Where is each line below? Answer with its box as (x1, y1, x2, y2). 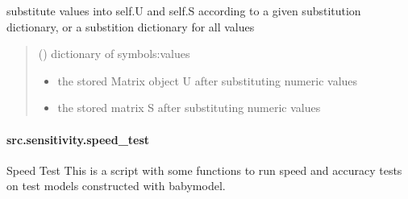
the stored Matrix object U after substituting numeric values (57, 72, 358, 89)
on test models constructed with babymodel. (6, 177, 226, 194)
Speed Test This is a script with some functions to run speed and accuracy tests (6, 161, 402, 178)
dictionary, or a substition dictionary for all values (6, 18, 255, 35)
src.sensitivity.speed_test (6, 131, 150, 147)
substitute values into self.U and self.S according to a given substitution (6, 2, 361, 19)
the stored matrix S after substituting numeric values (57, 99, 321, 116)
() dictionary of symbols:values (38, 45, 190, 62)
